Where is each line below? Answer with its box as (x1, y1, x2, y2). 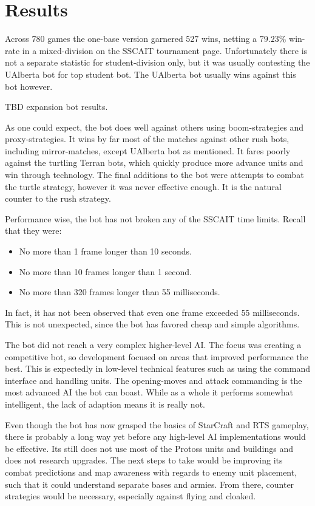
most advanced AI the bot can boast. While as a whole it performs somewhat (5, 386, 293, 398)
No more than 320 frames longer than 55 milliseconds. (19, 285, 220, 298)
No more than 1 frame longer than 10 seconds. (19, 245, 192, 258)
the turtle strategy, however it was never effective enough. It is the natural (5, 180, 282, 193)
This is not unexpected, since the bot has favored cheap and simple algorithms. (5, 318, 300, 330)
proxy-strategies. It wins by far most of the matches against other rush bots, (5, 132, 290, 145)
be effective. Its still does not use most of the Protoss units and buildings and (5, 442, 293, 454)
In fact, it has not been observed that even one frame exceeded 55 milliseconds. (5, 306, 300, 318)
